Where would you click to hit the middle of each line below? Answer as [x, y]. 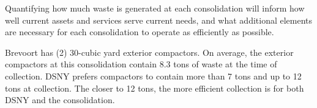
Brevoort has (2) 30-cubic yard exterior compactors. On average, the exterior [149, 52]
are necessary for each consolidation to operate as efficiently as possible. [140, 32]
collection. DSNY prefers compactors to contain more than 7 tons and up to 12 [153, 76]
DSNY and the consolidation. [60, 100]
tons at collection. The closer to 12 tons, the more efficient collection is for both [155, 88]
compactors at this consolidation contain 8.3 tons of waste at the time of [141, 64]
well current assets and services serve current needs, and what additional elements [159, 20]
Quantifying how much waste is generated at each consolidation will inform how [155, 8]
